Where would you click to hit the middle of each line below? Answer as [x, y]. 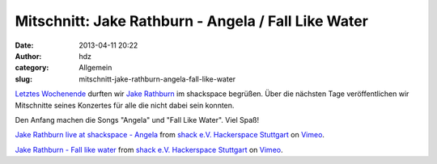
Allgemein [95, 68]
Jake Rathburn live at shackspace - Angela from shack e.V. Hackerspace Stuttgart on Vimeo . [170, 135]
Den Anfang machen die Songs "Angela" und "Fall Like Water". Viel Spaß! [137, 120]
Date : [24, 45]
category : [32, 68]
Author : [28, 56]
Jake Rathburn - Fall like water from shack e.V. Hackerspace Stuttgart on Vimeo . [149, 149]
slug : [23, 79]
